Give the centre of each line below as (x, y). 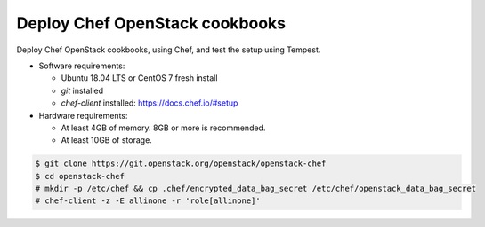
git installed (82, 90)
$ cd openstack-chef (80, 176)
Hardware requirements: (83, 115)
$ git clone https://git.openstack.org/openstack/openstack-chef (181, 164)
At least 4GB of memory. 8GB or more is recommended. (163, 128)
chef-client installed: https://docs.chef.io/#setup (150, 103)
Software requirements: (82, 66)
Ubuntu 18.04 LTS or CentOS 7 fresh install (139, 78)
